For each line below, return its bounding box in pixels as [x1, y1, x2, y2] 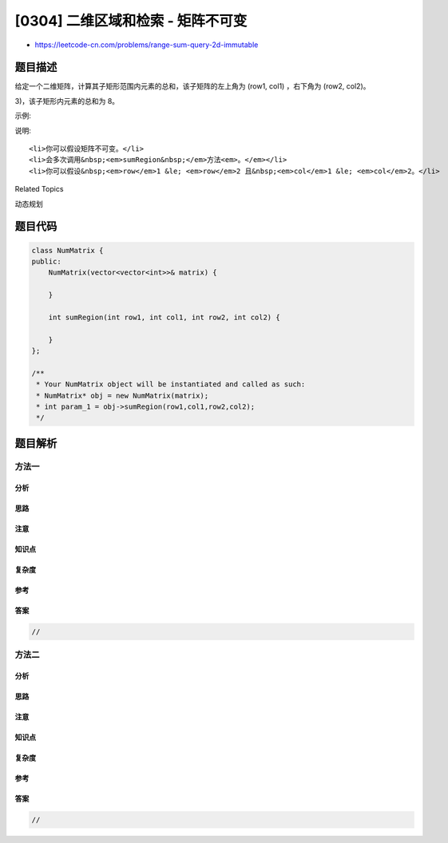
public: [31, 256, 61, 266]
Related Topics [14, 184, 64, 194]
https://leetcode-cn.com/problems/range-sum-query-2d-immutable [34, 40, 259, 49]
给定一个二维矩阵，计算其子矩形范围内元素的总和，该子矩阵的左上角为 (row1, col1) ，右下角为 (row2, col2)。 [14, 81, 371, 91]
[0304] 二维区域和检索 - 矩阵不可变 [14, 12, 248, 30]
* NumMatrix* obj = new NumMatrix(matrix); [36, 391, 209, 400]
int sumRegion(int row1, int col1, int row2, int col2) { [48, 312, 280, 322]
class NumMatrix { [31, 246, 104, 255]
